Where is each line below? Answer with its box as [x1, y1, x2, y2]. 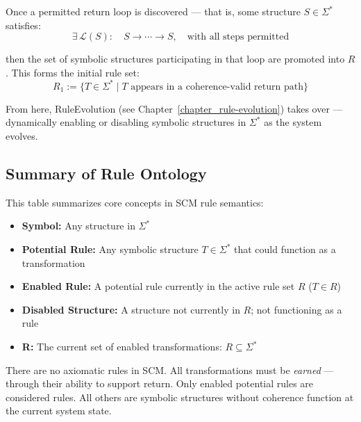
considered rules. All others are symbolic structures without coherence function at [6, 389, 354, 404]
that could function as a [234, 242, 336, 257]
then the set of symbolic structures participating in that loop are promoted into [6, 51, 345, 66]
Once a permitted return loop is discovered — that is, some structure [6, 4, 301, 18]
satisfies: [6, 17, 41, 32]
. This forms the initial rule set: [6, 65, 140, 79]
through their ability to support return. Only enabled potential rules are [6, 376, 314, 391]
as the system [264, 115, 322, 129]
